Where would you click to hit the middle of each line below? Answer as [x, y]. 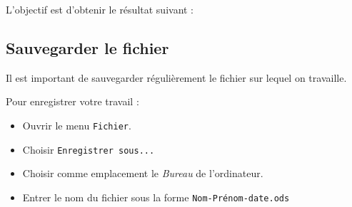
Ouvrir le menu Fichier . [77, 125]
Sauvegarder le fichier [87, 47]
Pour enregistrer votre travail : [72, 101]
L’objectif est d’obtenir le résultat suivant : [100, 9]
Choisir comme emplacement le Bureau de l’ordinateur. [143, 173]
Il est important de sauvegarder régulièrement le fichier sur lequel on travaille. [176, 77]
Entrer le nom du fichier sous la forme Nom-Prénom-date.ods [156, 197]
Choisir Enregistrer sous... [89, 149]
